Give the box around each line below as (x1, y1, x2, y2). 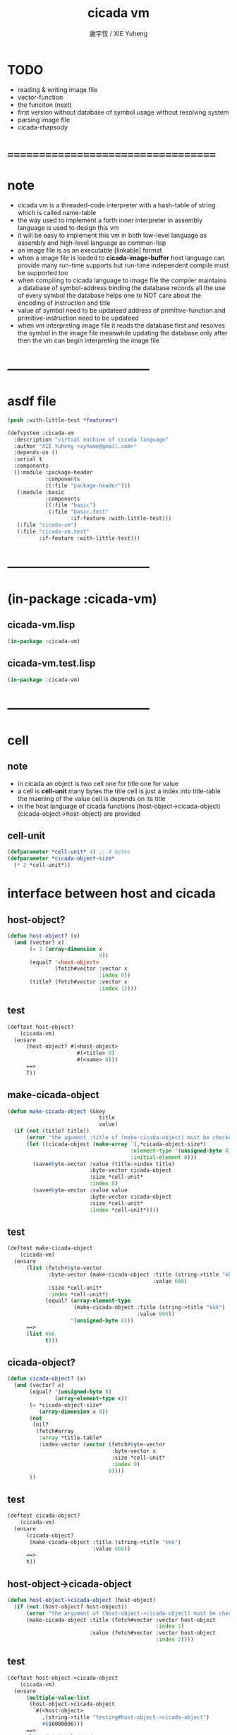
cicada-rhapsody (17, 122, 68, 132)
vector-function (17, 93, 63, 101)
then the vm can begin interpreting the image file (17, 336, 160, 345)
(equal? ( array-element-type (44, 1297, 131, 1305)
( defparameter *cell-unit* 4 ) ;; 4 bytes (7, 848, 131, 855)
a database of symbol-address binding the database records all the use (17, 283, 226, 292)
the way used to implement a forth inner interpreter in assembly (17, 216, 203, 224)
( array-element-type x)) (54, 1395, 128, 1402)
